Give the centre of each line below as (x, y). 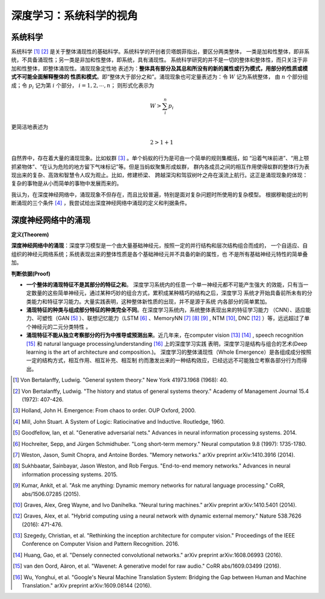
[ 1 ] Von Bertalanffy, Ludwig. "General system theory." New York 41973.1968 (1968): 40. (120, 380)
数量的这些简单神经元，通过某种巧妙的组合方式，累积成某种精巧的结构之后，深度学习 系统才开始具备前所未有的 (169, 293)
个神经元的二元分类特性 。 (59, 327)
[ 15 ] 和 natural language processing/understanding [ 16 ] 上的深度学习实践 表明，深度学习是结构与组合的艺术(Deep (167, 343)
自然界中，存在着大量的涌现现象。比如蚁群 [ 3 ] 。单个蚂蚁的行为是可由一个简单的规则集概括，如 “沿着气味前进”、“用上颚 (160, 158)
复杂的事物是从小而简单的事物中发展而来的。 (67, 183)
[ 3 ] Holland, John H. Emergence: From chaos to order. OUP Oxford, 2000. (104, 410)
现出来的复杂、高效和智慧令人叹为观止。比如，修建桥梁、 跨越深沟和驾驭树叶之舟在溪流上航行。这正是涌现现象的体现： (159, 175)
